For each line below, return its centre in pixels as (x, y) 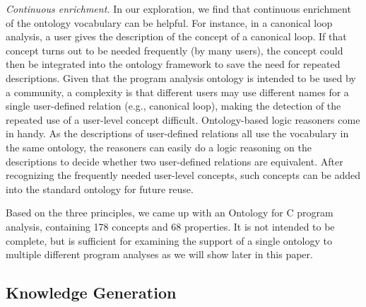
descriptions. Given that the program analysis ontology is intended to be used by (181, 77)
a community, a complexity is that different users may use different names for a (177, 92)
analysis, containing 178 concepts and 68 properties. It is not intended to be (170, 226)
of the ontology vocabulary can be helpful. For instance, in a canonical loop (169, 22)
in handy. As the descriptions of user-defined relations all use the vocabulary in (177, 133)
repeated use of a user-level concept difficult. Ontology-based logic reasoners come (183, 119)
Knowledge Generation (91, 292)
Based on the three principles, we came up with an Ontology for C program (170, 213)
